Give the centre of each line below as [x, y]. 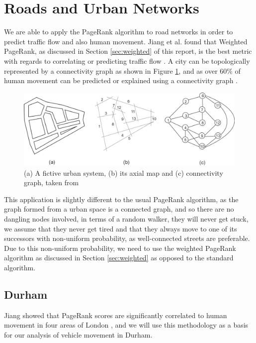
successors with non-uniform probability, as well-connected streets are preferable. [127, 238]
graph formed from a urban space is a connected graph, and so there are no [119, 209]
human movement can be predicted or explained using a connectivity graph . [121, 80]
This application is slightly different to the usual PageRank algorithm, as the [121, 199]
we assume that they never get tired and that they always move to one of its [121, 228]
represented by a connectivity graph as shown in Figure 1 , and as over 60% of [122, 70]
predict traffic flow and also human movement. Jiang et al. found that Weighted [126, 41]
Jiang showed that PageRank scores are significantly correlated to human [116, 315]
